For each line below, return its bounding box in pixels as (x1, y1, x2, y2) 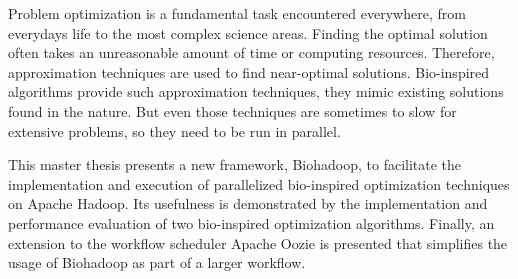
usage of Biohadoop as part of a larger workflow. (8, 252, 306, 273)
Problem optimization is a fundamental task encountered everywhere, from (8, 3, 466, 23)
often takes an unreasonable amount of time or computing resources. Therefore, (8, 42, 495, 63)
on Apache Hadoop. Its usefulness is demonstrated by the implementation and (8, 193, 488, 214)
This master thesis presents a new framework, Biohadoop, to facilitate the (8, 154, 462, 175)
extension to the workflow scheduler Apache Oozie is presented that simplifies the (8, 232, 508, 253)
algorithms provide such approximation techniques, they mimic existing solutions (8, 81, 504, 102)
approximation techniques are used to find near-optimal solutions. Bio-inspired (8, 61, 490, 82)
